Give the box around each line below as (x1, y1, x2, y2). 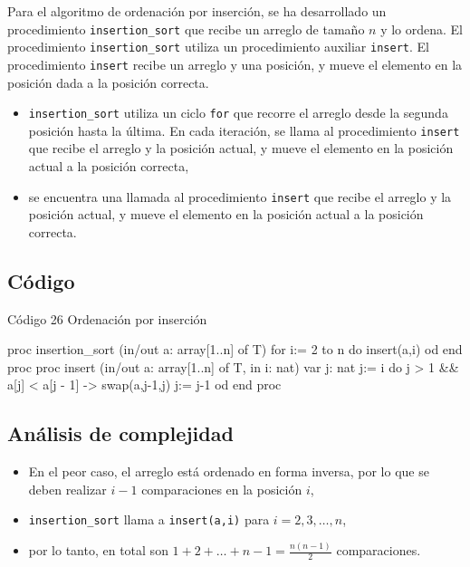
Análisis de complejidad (7, 419, 234, 447)
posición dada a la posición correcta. (7, 72, 209, 91)
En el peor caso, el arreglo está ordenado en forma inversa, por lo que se (28, 462, 429, 481)
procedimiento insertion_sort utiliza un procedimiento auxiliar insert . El (7, 37, 429, 56)
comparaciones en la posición (141, 479, 302, 498)
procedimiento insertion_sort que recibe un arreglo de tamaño (7, 19, 365, 38)
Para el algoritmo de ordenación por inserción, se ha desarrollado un (7, 2, 387, 20)
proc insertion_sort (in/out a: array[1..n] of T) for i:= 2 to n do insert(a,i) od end (7, 340, 463, 359)
